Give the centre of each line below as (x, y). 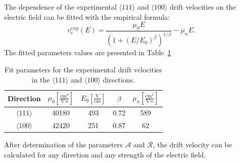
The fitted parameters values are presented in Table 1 (88, 52)
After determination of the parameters (63, 145)
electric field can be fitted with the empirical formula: (87, 16)
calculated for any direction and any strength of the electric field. (105, 154)
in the (41, 79)
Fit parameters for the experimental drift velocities (83, 69)
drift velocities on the (203, 7)
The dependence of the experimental (60, 7)
